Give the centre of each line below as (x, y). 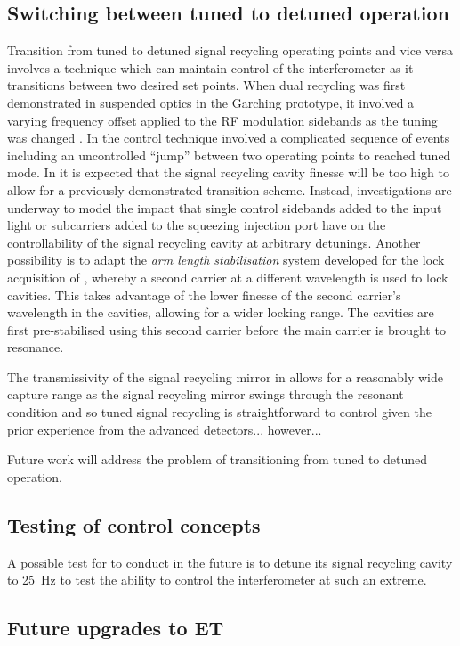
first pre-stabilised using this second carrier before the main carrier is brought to (226, 329)
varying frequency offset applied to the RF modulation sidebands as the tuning (222, 120)
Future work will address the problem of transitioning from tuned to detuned (218, 459)
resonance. (36, 347)
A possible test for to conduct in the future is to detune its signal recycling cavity (230, 562)
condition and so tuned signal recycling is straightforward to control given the (219, 412)
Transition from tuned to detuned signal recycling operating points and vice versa (230, 50)
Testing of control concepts (134, 524)
